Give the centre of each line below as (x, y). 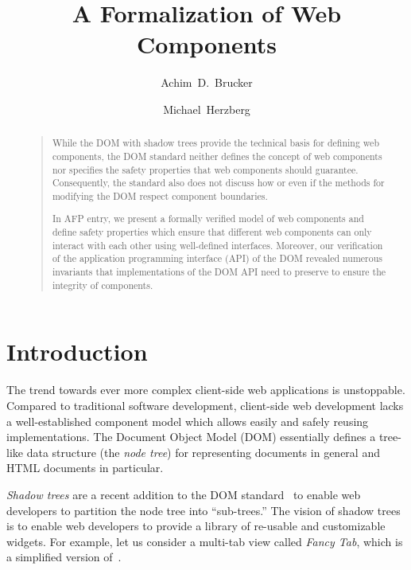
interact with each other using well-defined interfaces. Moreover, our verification (217, 245)
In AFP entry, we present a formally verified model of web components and (208, 219)
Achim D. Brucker (207, 82)
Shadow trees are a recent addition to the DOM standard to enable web (184, 494)
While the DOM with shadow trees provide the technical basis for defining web (215, 143)
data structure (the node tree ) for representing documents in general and (203, 452)
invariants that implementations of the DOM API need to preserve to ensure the (219, 272)
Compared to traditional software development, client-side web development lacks (205, 405)
